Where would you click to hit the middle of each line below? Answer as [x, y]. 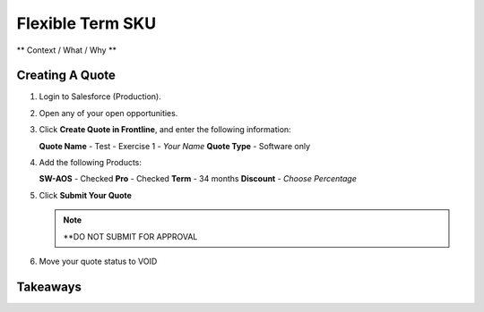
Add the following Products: [91, 163]
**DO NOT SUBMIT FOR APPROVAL [130, 236]
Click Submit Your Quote [85, 195]
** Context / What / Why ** [66, 50]
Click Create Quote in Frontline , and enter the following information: [165, 130]
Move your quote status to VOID [98, 261]
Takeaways [49, 287]
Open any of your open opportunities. [108, 113]
